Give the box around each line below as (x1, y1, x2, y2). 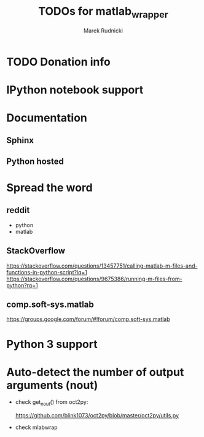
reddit (6, 205, 30, 215)
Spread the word (6, 180, 93, 195)
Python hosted (6, 156, 65, 166)
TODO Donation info (6, 55, 111, 69)
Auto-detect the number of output (6, 365, 184, 379)
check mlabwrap (15, 423, 58, 431)
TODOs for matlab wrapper (37, 4, 169, 20)
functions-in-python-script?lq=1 (6, 268, 88, 276)
